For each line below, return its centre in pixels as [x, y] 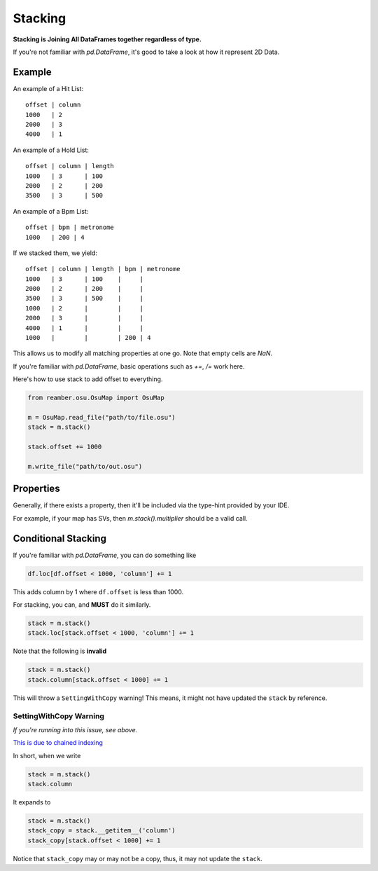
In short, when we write [47, 755]
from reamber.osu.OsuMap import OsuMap [96, 398]
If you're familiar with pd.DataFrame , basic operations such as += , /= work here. [129, 366]
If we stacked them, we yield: [55, 253]
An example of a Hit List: [48, 88]
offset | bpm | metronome [70, 227]
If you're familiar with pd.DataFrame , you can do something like [105, 555]
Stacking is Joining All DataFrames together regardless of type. [107, 39]
